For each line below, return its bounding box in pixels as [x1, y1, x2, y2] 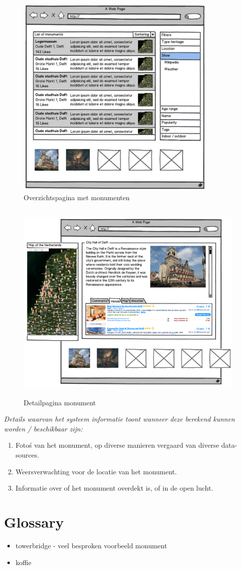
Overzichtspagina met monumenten [24, 192, 130, 202]
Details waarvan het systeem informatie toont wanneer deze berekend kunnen [4, 414, 235, 424]
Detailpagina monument [24, 397, 96, 407]
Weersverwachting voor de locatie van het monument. [15, 466, 177, 476]
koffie [15, 557, 31, 567]
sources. [15, 450, 39, 460]
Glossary [4, 512, 64, 532]
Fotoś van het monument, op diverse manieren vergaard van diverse [15, 440, 219, 450]
